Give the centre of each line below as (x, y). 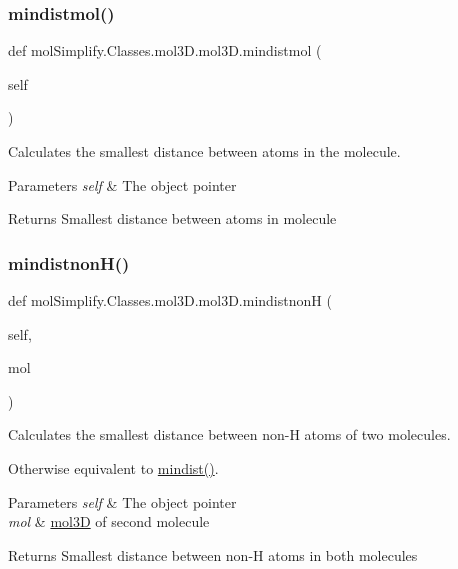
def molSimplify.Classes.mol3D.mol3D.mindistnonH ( (170, 300)
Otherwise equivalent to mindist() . (113, 467)
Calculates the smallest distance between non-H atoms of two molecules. (229, 434)
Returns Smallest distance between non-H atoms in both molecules (213, 554)
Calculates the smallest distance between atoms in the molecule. (204, 151)
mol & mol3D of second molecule (109, 521)
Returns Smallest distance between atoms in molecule (172, 218)
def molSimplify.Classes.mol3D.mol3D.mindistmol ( (165, 50)
